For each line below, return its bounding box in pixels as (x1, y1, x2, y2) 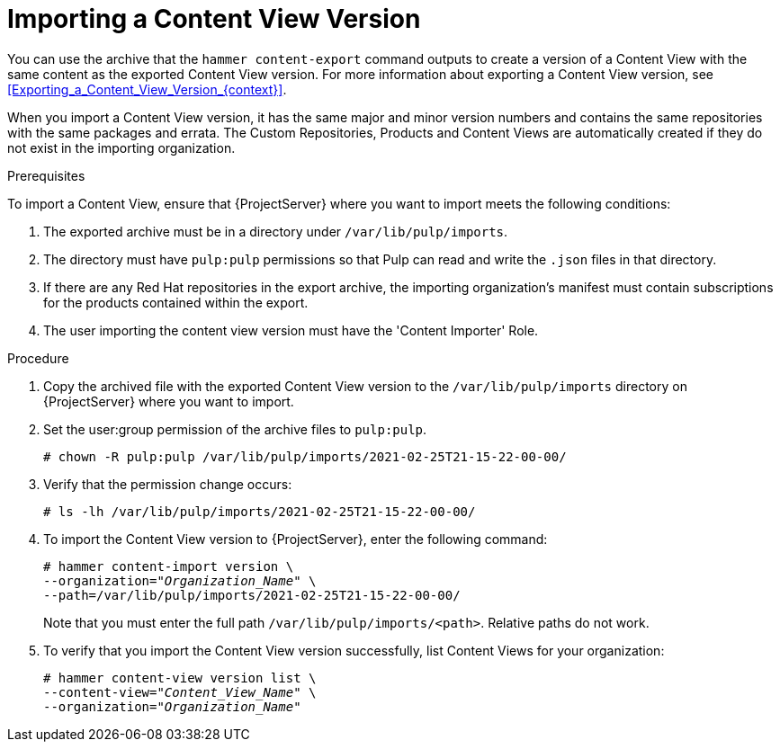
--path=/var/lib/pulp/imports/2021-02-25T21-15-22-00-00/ (43, 587, 461, 602)
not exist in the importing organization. (7, 139, 236, 156)
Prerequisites (7, 167, 85, 183)
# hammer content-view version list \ (43, 670, 317, 685)
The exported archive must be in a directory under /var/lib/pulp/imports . (43, 223, 508, 239)
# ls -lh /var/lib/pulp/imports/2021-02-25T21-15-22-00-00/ (43, 504, 476, 519)
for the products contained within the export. (43, 294, 309, 310)
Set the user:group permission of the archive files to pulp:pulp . (43, 421, 427, 437)
